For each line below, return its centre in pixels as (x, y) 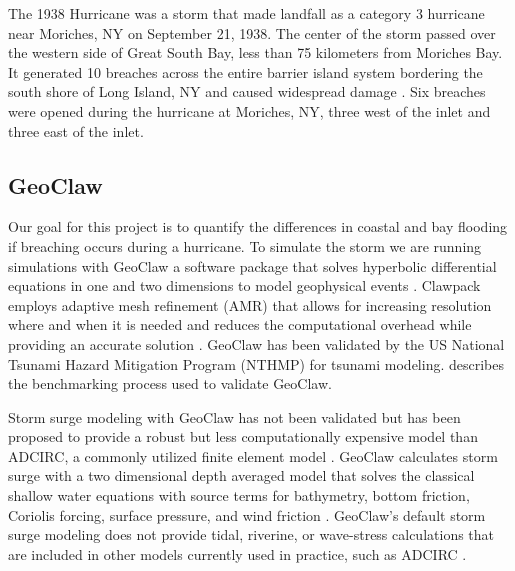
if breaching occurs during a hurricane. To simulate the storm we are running (245, 245)
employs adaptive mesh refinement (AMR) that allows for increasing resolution (250, 304)
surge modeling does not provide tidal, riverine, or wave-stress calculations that (251, 534)
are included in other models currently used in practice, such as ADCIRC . (237, 553)
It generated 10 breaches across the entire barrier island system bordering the (245, 71)
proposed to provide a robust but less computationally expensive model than (243, 436)
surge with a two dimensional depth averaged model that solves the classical (241, 475)
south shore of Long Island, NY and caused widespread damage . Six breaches (247, 91)
